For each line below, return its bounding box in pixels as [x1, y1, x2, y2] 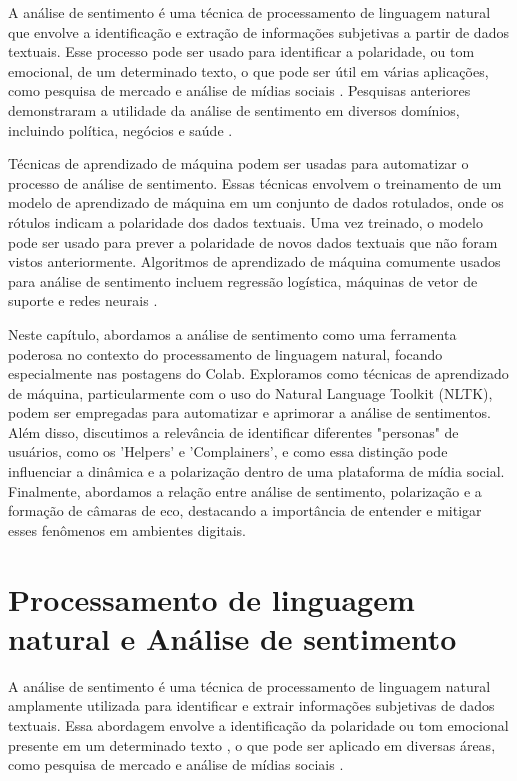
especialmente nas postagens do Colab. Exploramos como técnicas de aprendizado [8, 363, 509, 384]
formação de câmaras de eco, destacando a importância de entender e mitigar [8, 500, 482, 521]
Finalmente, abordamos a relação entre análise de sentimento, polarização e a [8, 480, 482, 501]
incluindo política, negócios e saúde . [8, 119, 233, 140]
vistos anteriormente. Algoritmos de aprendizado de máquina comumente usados [8, 251, 501, 272]
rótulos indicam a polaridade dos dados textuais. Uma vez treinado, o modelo [8, 211, 483, 232]
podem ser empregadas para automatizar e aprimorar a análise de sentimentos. [8, 402, 491, 423]
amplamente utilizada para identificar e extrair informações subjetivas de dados [8, 695, 495, 716]
